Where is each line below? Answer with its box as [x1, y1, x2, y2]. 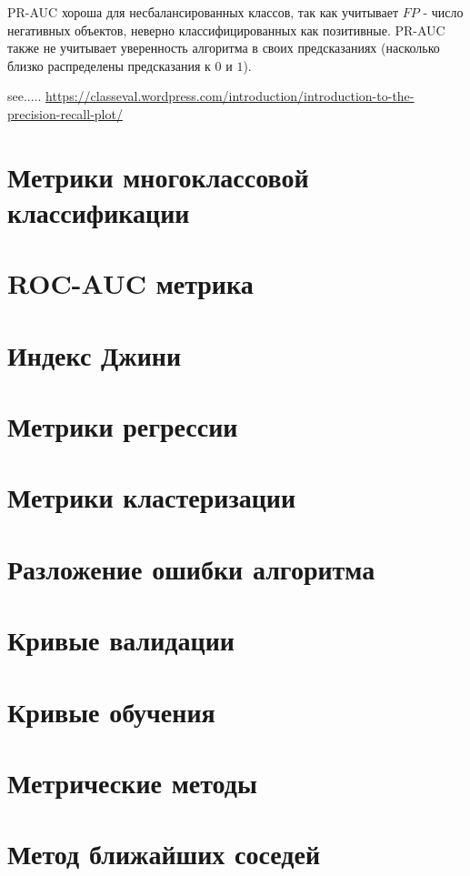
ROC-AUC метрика [7, 265, 254, 302]
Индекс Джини [7, 336, 182, 373]
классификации [7, 193, 190, 230]
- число [423, 3, 464, 21]
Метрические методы [7, 763, 257, 800]
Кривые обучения [7, 692, 215, 730]
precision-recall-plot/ [7, 104, 123, 123]
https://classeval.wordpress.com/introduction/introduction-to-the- [45, 86, 415, 106]
